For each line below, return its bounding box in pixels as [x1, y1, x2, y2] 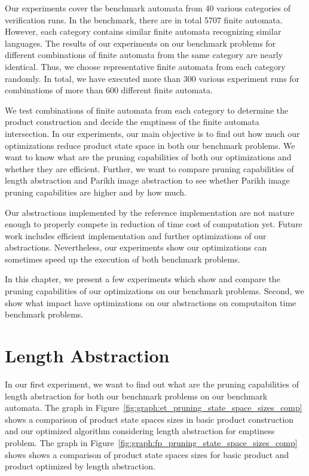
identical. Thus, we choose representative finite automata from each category [5, 60, 286, 72]
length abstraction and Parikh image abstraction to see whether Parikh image [5, 174, 290, 187]
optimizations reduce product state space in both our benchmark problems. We [5, 139, 295, 151]
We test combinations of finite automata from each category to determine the [5, 103, 289, 116]
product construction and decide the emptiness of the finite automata [5, 115, 259, 128]
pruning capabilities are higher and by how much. [5, 185, 186, 198]
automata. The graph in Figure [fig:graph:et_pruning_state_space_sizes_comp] [5, 401, 302, 414]
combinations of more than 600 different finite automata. [5, 84, 213, 96]
